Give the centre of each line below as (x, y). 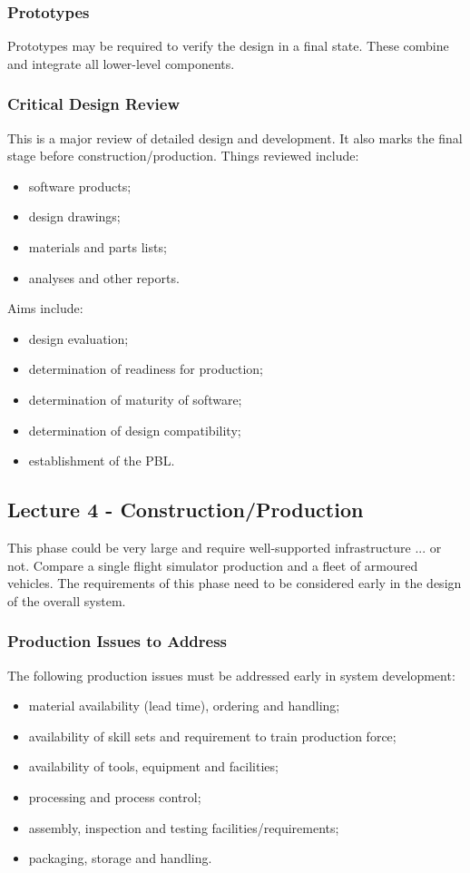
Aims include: (45, 308)
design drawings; (74, 216)
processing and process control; (115, 796)
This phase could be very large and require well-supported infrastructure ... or (225, 547)
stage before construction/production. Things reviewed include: (183, 156)
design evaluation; (78, 338)
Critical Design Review (94, 104)
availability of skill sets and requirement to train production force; (212, 736)
